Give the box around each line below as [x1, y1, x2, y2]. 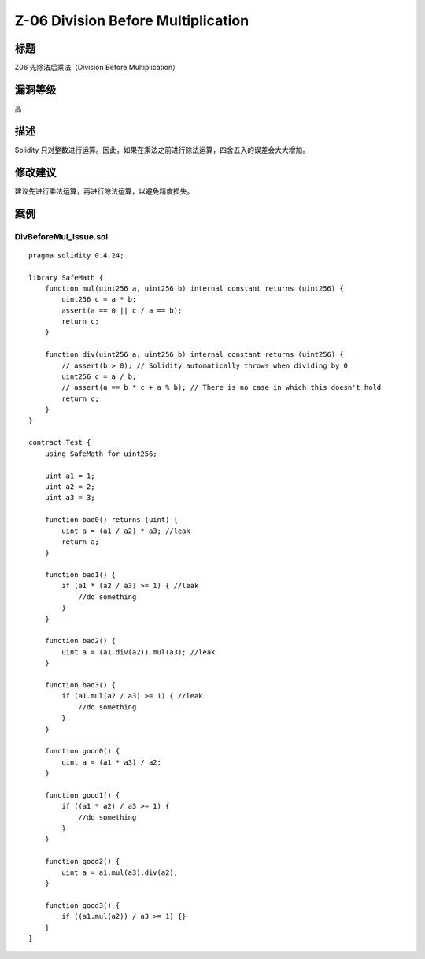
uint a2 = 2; [44, 482, 95, 491]
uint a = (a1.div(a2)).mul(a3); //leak [61, 647, 216, 657]
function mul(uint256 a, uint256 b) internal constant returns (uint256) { [44, 283, 344, 293]
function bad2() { [44, 636, 116, 646]
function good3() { [44, 901, 120, 909]
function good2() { [44, 857, 120, 866]
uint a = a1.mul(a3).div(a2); [61, 868, 179, 877]
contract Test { [28, 438, 91, 447]
